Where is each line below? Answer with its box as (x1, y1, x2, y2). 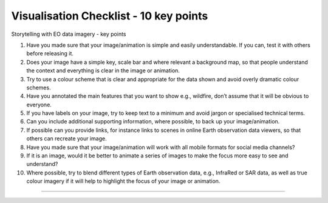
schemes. (26, 84, 51, 91)
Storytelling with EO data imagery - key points (11, 30, 126, 38)
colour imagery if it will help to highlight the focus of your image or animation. (26, 177, 220, 185)
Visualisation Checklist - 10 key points (11, 9, 208, 22)
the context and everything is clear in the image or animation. (26, 67, 180, 74)
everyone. (26, 101, 52, 108)
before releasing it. (26, 50, 74, 57)
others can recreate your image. (26, 135, 107, 142)
